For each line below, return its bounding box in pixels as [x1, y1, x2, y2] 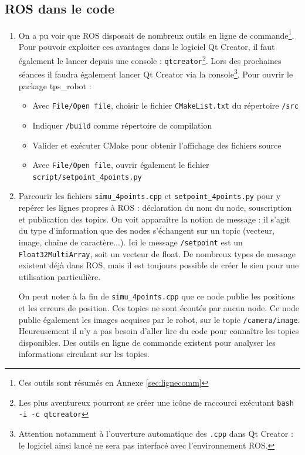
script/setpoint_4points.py [32, 173, 142, 181]
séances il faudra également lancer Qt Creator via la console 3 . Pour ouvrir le [18, 66, 293, 80]
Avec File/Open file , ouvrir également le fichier [32, 159, 209, 171]
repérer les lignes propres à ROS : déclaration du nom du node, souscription [18, 201, 292, 214]
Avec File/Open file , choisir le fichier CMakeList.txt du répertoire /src [32, 99, 299, 112]
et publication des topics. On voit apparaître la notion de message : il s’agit [18, 213, 290, 225]
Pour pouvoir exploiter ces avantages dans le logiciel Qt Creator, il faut [18, 41, 275, 53]
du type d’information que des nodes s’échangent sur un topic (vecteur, [18, 224, 274, 237]
